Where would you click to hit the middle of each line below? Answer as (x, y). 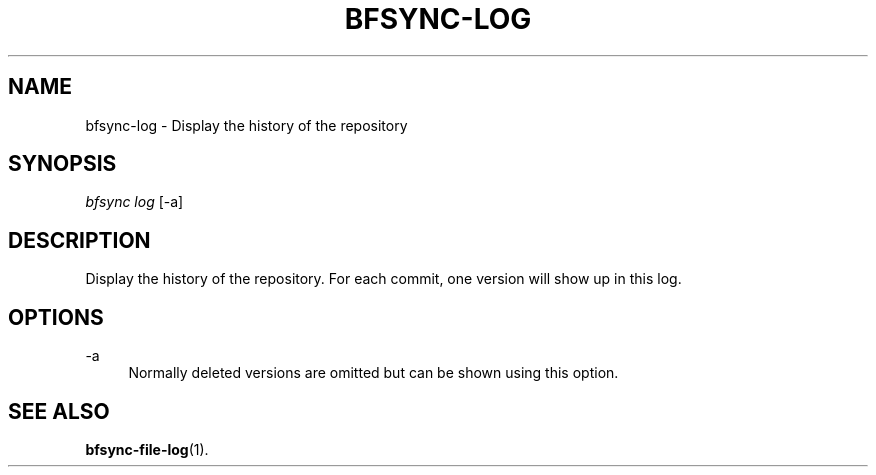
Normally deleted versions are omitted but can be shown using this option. (373, 373)
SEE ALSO (59, 411)
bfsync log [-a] (134, 202)
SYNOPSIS (62, 164)
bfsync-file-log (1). (147, 449)
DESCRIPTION (79, 240)
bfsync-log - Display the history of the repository (246, 125)
